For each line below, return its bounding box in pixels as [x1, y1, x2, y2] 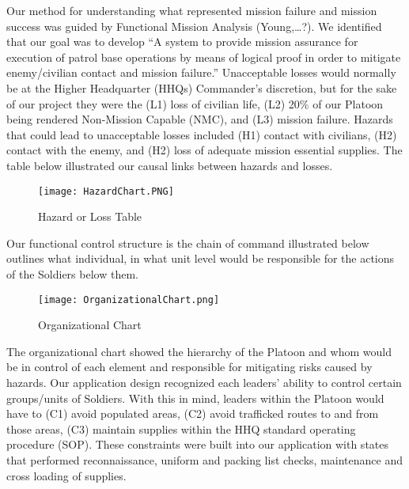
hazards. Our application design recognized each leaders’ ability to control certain [6, 374, 402, 390]
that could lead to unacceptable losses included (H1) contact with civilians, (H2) [6, 126, 397, 142]
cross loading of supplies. [6, 467, 127, 483]
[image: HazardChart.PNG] [38, 185, 174, 197]
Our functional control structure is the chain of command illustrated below [6, 234, 369, 251]
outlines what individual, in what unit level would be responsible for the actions [6, 250, 395, 267]
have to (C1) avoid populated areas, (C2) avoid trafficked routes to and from [6, 405, 379, 422]
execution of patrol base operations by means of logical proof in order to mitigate [6, 48, 401, 65]
